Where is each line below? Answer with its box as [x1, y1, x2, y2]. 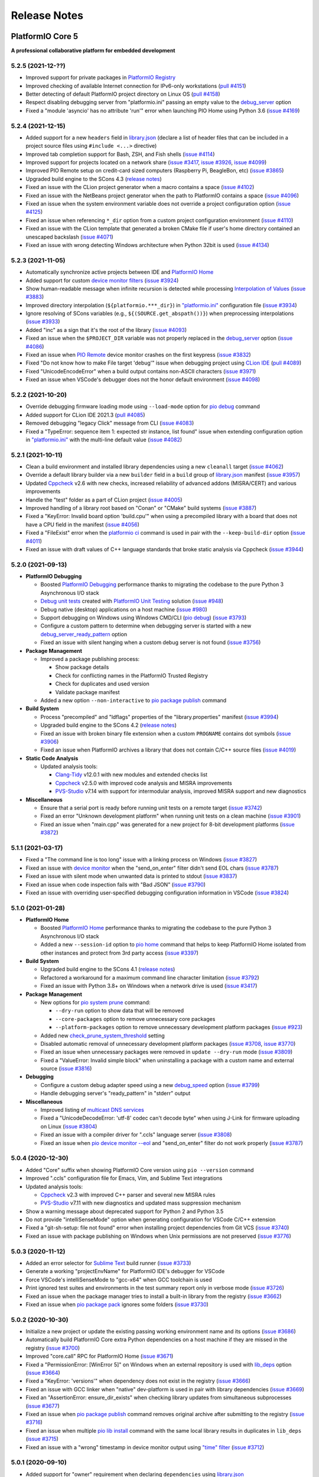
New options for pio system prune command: [40, 998, 151, 1006]
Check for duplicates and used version [55, 680, 150, 688]
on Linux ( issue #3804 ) [40, 1123, 97, 1130]
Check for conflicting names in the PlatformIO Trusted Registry [55, 672, 208, 679]
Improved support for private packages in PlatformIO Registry [25, 74, 176, 81]
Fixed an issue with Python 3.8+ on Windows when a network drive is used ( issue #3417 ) [40, 983, 258, 990]
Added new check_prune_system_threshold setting [40, 1032, 165, 1039]
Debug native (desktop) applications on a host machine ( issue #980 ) [40, 606, 208, 613]
